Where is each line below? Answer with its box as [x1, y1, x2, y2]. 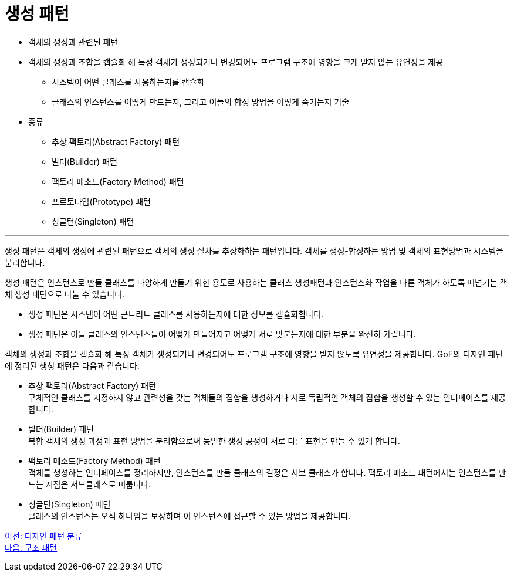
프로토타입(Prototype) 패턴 [52, 196, 151, 206]
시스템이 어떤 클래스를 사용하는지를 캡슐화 [52, 76, 205, 87]
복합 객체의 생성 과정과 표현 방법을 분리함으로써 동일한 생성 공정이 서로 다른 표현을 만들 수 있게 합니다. [28, 435, 400, 446]
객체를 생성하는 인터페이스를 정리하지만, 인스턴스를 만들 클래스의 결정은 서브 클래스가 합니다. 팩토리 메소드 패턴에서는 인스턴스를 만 [28, 467, 506, 477]
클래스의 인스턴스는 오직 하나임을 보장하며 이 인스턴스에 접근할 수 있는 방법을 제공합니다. [28, 510, 351, 521]
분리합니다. [5, 257, 45, 267]
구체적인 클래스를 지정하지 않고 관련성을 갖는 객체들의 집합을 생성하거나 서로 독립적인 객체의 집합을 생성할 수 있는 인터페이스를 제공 [28, 392, 506, 402]
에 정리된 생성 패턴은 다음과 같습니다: [5, 360, 140, 371]
